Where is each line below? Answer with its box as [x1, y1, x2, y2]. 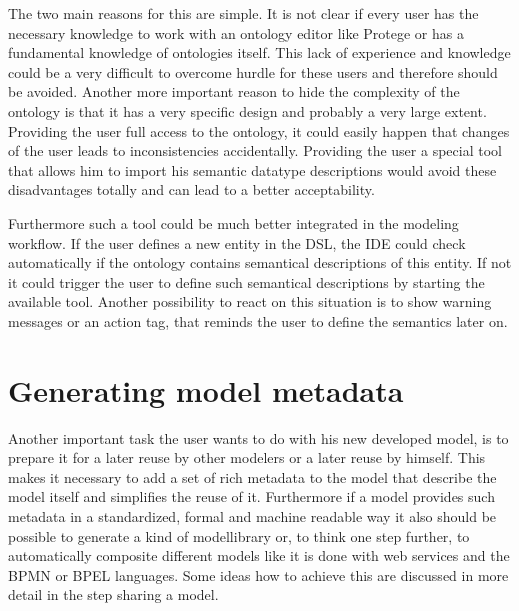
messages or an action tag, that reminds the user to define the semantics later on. [8, 310, 508, 331]
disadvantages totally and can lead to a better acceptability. [8, 179, 375, 200]
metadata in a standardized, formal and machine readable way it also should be [8, 506, 497, 526]
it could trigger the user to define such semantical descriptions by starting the [8, 271, 485, 292]
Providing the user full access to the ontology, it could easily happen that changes [8, 120, 510, 141]
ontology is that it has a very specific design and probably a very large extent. [8, 100, 487, 121]
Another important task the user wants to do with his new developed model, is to [8, 427, 509, 448]
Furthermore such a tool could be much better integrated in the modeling [8, 212, 459, 233]
